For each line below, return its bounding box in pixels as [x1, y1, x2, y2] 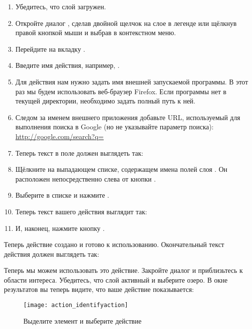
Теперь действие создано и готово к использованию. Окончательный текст [4, 239, 224, 249]
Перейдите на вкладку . [15, 43, 85, 54]
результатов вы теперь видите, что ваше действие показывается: [4, 284, 194, 294]
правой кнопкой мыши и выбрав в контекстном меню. [15, 27, 176, 38]
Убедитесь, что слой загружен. [15, 1, 106, 11]
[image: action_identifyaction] [23, 302, 128, 309]
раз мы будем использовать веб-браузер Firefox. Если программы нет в [15, 86, 227, 96]
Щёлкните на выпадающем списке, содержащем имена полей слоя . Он [15, 164, 228, 174]
